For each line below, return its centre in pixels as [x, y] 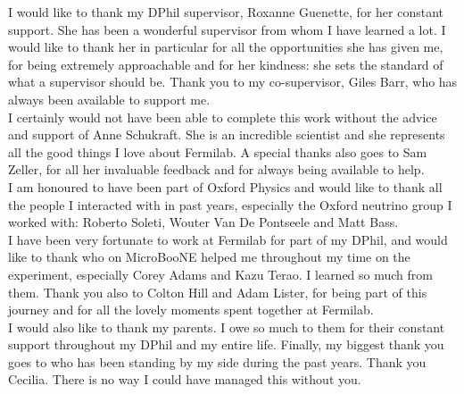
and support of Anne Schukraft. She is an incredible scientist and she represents [227, 134]
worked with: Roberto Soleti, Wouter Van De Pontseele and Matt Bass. [203, 222]
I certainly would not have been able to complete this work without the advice [223, 117]
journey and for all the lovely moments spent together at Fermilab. [191, 310]
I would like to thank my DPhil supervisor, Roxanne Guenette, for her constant [226, 12]
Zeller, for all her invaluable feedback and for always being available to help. [216, 169]
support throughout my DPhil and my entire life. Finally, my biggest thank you [226, 344]
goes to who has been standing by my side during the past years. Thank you [217, 361]
